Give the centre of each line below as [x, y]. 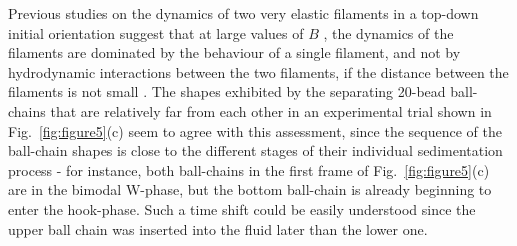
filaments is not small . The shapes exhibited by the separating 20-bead [227, 91]
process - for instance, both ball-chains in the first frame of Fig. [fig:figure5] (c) [249, 169]
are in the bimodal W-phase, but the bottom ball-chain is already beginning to [250, 189]
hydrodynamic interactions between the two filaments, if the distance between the [258, 71]
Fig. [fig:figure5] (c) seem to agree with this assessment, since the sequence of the [255, 130]
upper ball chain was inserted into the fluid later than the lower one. [218, 228]
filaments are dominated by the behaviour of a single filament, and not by [234, 52]
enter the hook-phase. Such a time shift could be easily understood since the [242, 208]
